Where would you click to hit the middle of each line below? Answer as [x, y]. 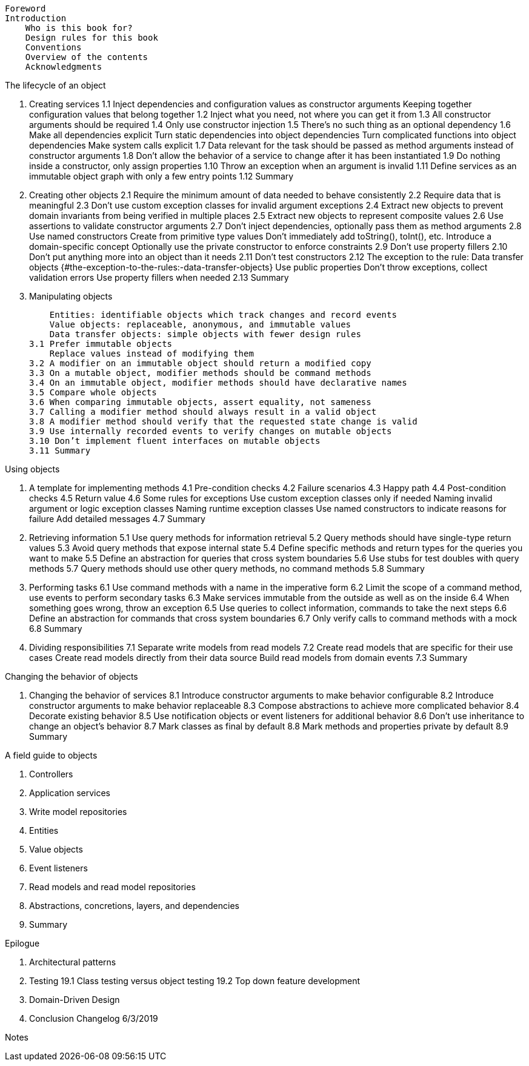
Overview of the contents [87, 57]
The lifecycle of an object [55, 85]
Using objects [32, 469]
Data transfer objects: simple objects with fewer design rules [205, 334]
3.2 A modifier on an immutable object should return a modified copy [200, 363]
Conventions [53, 47]
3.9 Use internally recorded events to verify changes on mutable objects [211, 431]
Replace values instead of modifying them [151, 354]
